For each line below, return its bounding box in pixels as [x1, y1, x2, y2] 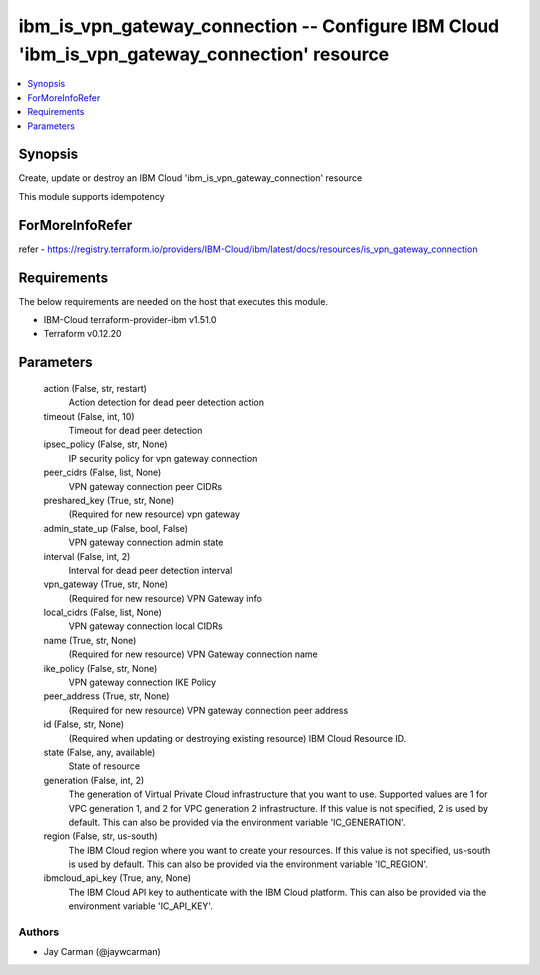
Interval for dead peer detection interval [68, 564, 233, 576]
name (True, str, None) [43, 634, 137, 646]
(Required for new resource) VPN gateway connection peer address [68, 704, 349, 716]
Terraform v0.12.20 [43, 328, 122, 340]
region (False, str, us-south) [43, 830, 159, 842]
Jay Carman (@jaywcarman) [43, 946, 162, 958]
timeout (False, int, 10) [43, 410, 135, 422]
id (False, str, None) [43, 718, 125, 730]
